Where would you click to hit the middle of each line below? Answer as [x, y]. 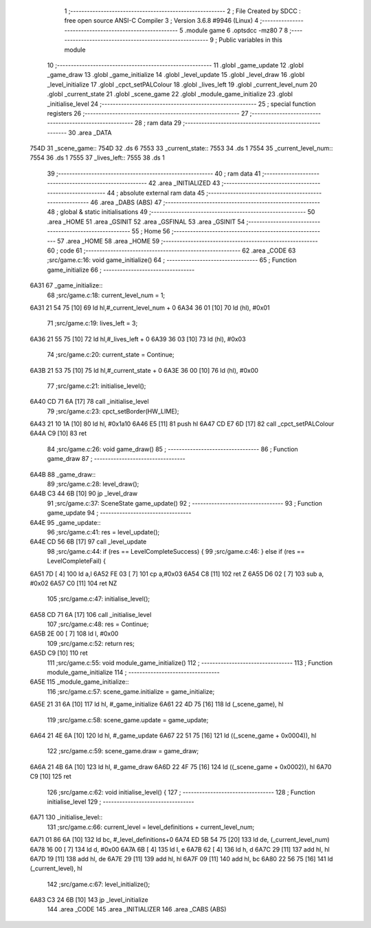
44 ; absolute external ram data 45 [156, 193]
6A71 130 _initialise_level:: [66, 817]
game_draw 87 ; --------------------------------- [116, 459]
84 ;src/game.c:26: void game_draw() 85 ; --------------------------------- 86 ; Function [172, 449]
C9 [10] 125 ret [50, 777]
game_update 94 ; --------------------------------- [119, 513]
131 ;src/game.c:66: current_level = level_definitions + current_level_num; [151, 827]
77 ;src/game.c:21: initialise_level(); [97, 386]
